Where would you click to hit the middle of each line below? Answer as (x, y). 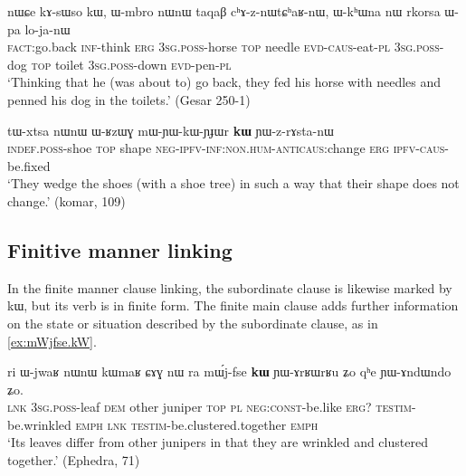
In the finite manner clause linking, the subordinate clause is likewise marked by (230, 287)
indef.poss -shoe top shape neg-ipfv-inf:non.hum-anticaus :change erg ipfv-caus (226, 148)
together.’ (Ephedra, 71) (74, 460)
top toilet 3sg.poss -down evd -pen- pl (131, 64)
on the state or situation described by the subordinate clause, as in (193, 323)
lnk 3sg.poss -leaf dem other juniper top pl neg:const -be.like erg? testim (209, 407)
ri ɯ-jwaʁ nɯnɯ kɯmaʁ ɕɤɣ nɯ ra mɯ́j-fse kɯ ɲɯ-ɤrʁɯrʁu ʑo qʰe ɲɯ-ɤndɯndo (229, 371)
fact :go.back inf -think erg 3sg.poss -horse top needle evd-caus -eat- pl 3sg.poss (223, 47)
